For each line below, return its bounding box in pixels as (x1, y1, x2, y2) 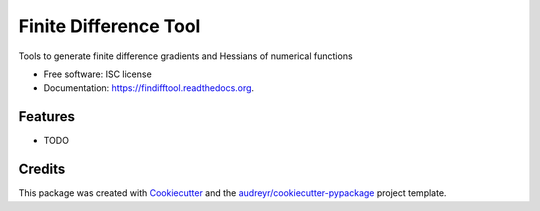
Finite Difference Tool (18, 15, 201, 37)
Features (18, 108, 75, 125)
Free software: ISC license (43, 68, 152, 80)
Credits (18, 161, 66, 178)
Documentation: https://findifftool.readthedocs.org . (43, 82, 255, 94)
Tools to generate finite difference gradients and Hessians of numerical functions (18, 50, 354, 62)
